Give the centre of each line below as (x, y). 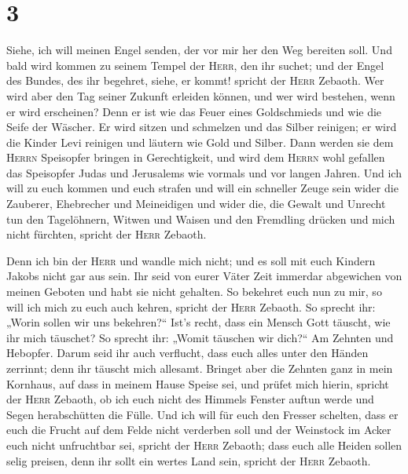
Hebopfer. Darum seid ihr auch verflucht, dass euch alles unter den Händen (187, 353)
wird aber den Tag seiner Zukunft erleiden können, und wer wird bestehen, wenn (201, 95)
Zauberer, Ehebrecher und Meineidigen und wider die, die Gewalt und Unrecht (196, 204)
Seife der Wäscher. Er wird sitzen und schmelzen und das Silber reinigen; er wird (202, 127)
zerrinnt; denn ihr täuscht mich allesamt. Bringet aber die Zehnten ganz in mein (200, 368)
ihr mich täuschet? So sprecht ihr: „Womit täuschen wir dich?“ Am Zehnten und (200, 337)
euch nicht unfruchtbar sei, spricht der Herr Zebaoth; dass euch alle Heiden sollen (204, 445)
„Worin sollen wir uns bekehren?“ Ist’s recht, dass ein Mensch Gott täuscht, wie (198, 322)
